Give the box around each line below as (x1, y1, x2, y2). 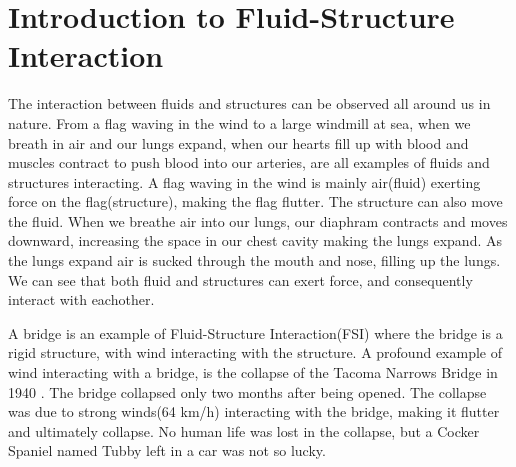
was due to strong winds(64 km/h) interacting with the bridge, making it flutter (8, 401, 500, 422)
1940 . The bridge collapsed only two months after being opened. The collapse (8, 381, 487, 402)
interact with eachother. (8, 289, 155, 310)
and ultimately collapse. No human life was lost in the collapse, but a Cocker (8, 420, 480, 441)
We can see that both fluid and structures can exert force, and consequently (8, 269, 473, 290)
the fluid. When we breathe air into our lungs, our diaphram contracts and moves (8, 210, 508, 231)
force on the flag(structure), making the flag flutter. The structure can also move (8, 191, 503, 212)
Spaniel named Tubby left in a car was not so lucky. (8, 440, 326, 461)
